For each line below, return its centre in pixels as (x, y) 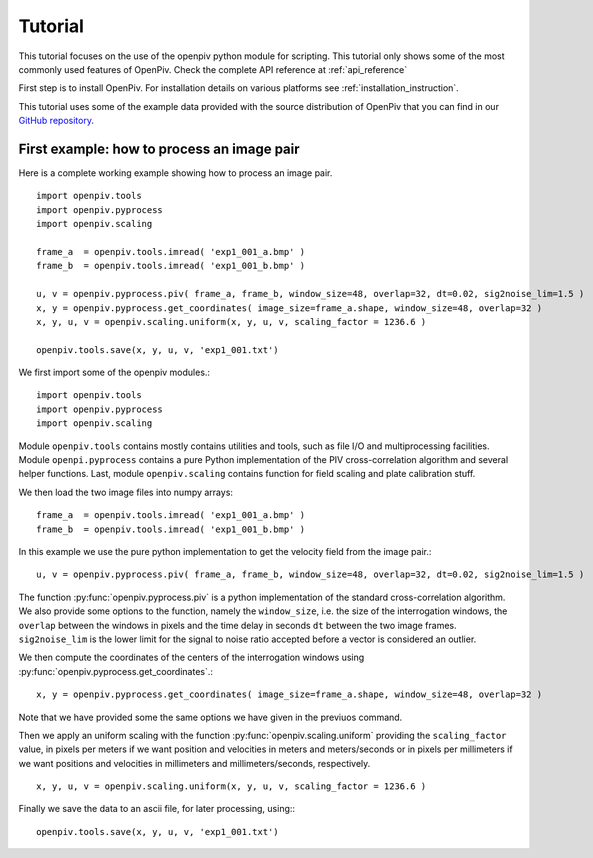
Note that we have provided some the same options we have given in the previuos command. (210, 717)
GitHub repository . (56, 121)
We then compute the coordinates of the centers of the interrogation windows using (191, 657)
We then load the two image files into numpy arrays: (126, 492)
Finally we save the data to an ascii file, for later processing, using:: (156, 809)
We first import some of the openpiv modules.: (114, 372)
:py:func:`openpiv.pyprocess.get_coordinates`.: (116, 671)
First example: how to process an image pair (159, 148)
